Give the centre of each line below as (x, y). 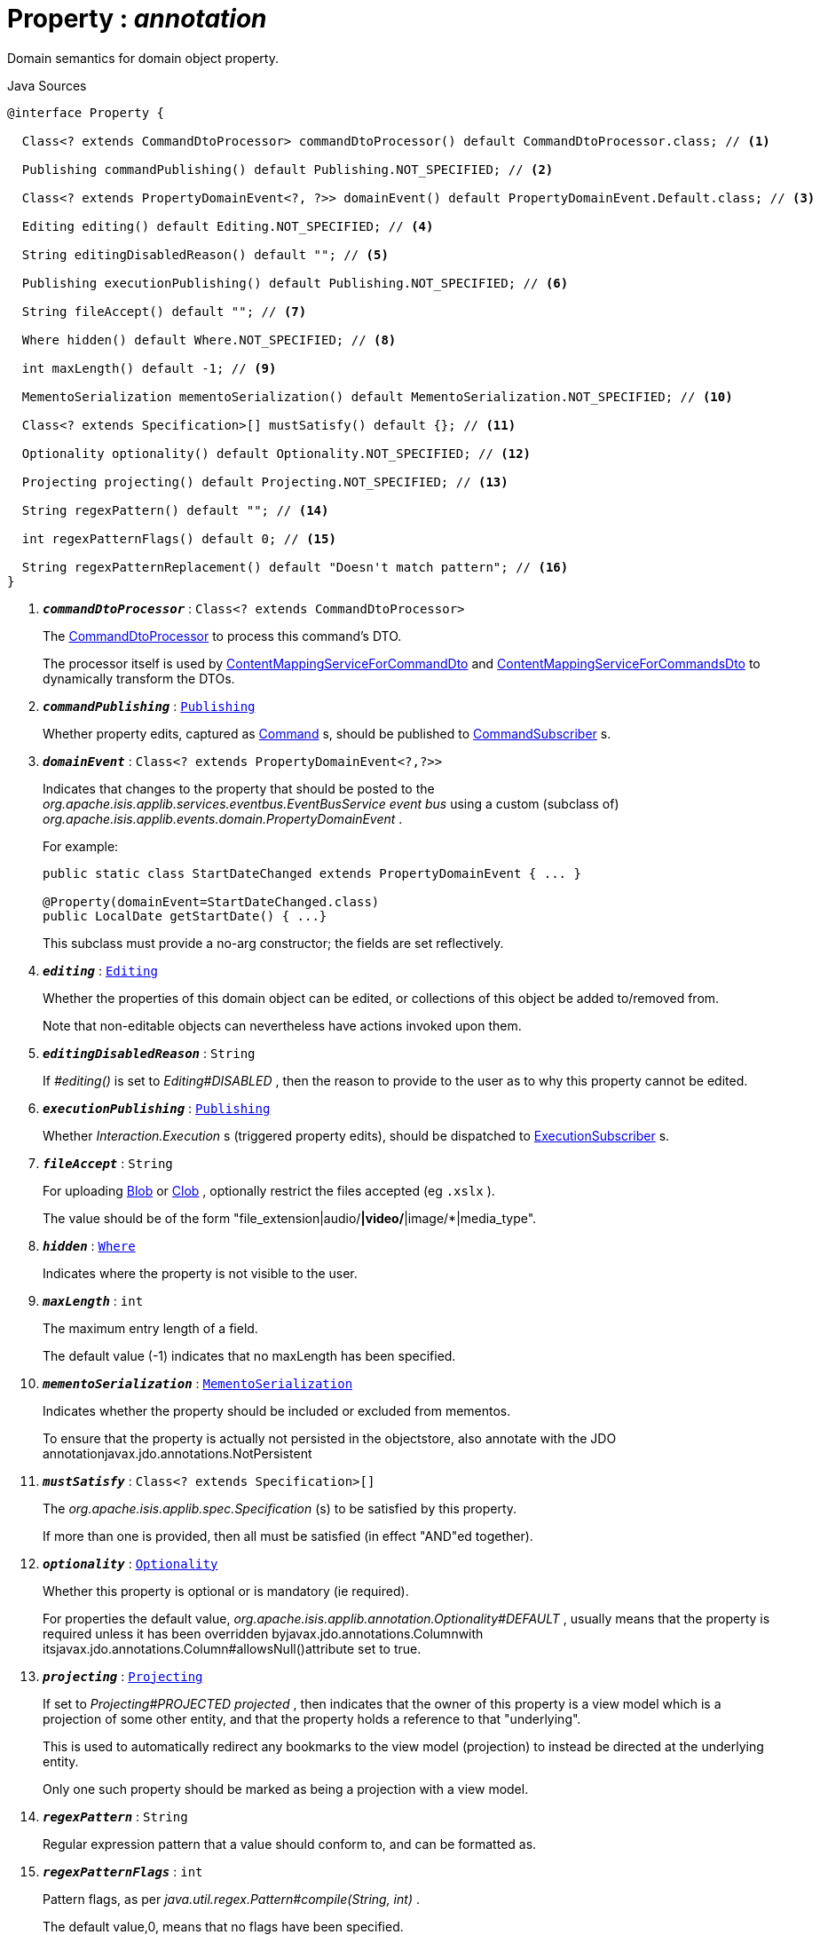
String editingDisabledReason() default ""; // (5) (205, 254)
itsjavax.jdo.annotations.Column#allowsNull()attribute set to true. (232, 1648)
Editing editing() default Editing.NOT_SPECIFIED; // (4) (228, 226)
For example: (81, 846)
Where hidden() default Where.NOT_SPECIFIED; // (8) (209, 340)
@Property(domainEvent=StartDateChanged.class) (211, 901)
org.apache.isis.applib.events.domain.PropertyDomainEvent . (223, 818)
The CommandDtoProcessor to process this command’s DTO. (222, 636)
